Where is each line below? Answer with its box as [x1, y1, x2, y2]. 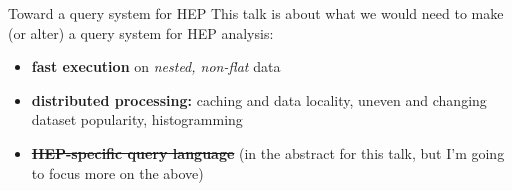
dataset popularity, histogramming [31, 109, 243, 130]
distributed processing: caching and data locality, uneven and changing [31, 89, 487, 110]
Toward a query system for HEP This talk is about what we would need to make [8, 3, 504, 23]
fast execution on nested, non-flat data [31, 56, 281, 77]
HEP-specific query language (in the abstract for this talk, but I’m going [31, 142, 505, 163]
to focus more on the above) [31, 162, 204, 183]
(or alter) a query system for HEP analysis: [8, 22, 274, 43]
